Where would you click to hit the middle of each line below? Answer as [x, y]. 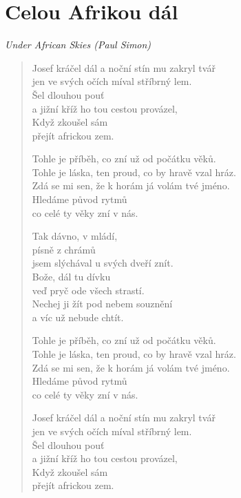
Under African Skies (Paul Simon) [78, 45]
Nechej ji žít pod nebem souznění [102, 304]
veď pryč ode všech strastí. [88, 290]
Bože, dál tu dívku [71, 277]
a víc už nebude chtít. [78, 317]
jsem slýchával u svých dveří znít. [103, 263]
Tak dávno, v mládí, [75, 236]
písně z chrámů [64, 249]
